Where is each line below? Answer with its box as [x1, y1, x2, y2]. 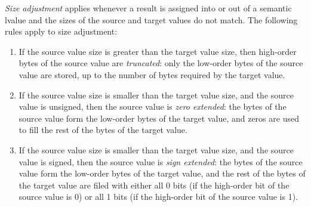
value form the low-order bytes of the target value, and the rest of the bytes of [19, 167, 306, 180]
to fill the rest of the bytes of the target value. [19, 123, 187, 136]
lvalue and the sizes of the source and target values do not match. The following [5, 13, 298, 26]
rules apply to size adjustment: [5, 25, 118, 38]
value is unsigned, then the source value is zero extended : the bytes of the [19, 100, 287, 113]
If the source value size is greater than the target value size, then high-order [19, 45, 297, 57]
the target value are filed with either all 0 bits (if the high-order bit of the [19, 178, 290, 191]
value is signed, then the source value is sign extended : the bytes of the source [19, 155, 303, 168]
